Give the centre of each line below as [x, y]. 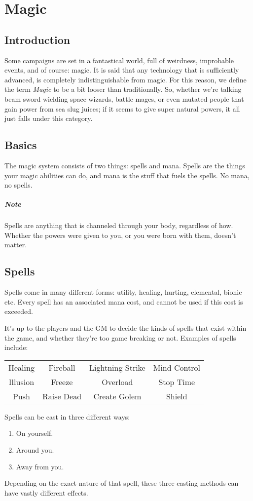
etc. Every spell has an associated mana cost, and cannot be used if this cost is [124, 301]
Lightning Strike [117, 367]
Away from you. [40, 466]
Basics [21, 145]
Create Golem [117, 396]
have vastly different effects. [46, 492]
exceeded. [19, 311]
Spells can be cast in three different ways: [67, 416]
